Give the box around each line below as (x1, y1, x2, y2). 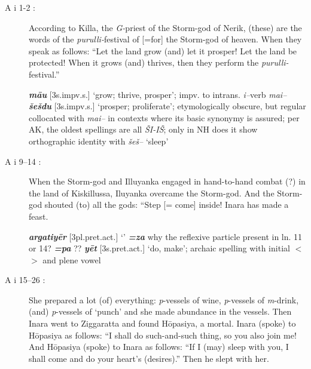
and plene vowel (42, 253, 101, 266)
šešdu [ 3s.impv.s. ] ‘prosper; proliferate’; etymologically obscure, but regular (29, 100, 306, 112)
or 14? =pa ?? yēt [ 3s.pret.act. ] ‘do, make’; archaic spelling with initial (29, 242, 290, 254)
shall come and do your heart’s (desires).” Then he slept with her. (29, 352, 269, 364)
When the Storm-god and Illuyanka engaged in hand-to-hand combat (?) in (29, 175, 306, 187)
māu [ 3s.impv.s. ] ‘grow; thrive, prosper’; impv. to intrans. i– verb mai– (29, 88, 287, 100)
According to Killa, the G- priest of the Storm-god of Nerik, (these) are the (29, 21, 302, 33)
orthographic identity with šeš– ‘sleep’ (29, 134, 169, 147)
